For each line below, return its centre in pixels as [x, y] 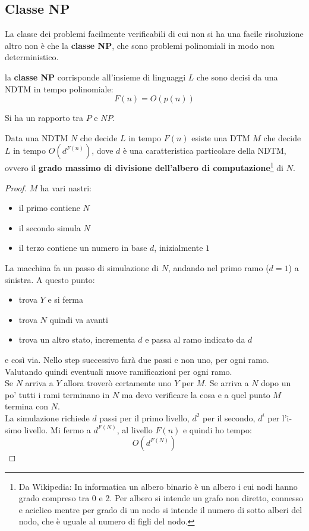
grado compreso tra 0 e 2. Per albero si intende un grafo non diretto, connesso [161, 498]
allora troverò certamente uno [118, 383]
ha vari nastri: [66, 187]
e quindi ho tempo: [217, 429]
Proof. [16, 187]
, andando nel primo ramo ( [218, 267]
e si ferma [66, 299]
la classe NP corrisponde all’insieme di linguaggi [95, 77]
